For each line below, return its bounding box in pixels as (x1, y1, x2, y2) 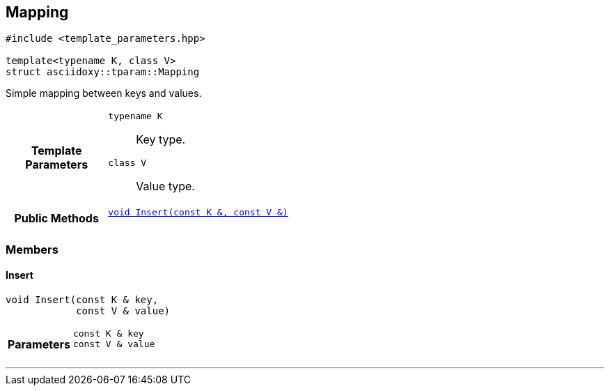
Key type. (136, 132, 186, 147)
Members (6, 242, 58, 256)
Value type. (136, 179, 195, 194)
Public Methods (14, 210, 99, 225)
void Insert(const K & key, (6, 294, 159, 306)
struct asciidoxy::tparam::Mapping (6, 66, 200, 78)
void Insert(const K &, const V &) (108, 207, 288, 218)
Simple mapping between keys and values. (6, 87, 202, 100)
